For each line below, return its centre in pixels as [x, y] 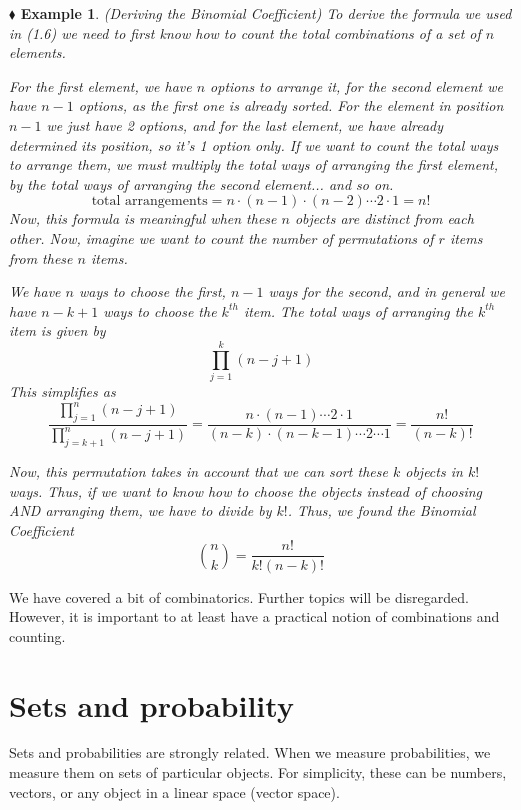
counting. [37, 635]
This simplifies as [62, 391]
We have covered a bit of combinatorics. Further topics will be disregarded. [239, 596]
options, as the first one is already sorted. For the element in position [291, 105]
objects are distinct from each [384, 218]
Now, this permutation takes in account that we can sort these [198, 471]
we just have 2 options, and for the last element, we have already [245, 124]
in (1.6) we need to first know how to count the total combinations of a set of [245, 32]
